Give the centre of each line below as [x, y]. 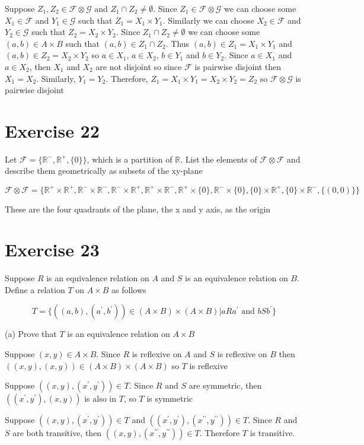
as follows [129, 289]
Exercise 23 [52, 249]
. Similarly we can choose [208, 20]
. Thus [178, 43]
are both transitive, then [57, 433]
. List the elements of [219, 159]
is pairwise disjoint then [238, 66]
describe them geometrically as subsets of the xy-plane [104, 171]
